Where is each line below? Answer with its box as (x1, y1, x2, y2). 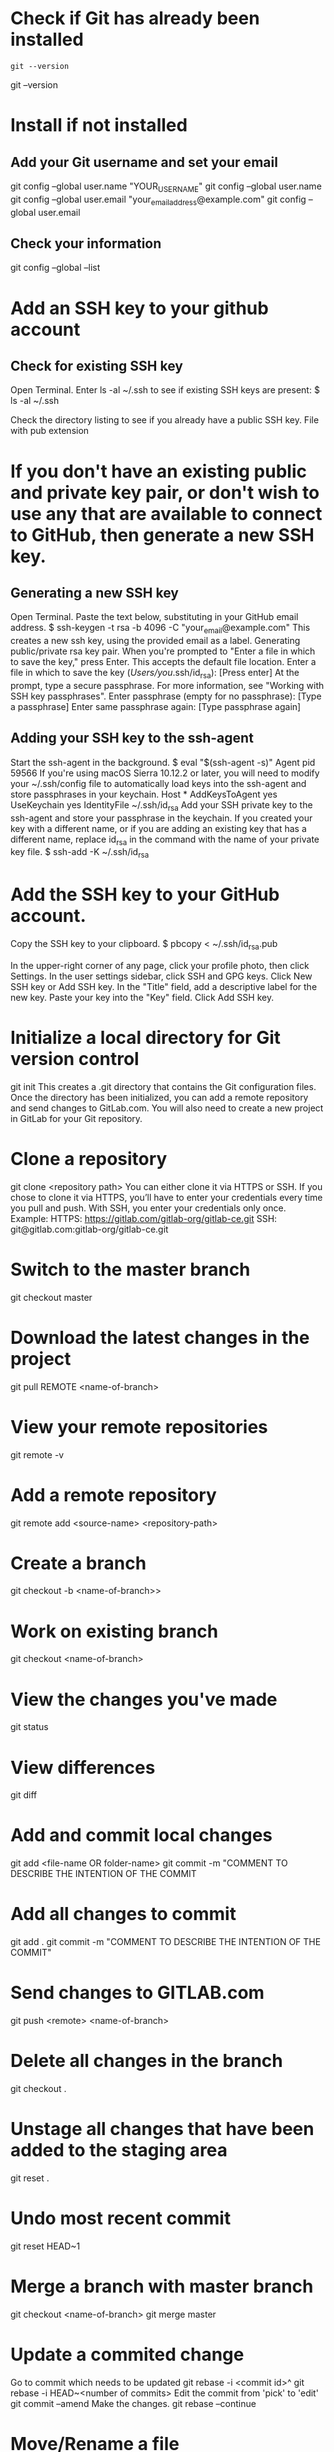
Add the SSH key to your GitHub (10, 883, 280, 906)
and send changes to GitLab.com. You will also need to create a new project (10, 1102, 324, 1114)
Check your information (10, 235, 162, 252)
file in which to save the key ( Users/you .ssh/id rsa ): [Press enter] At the (10, 667, 300, 681)
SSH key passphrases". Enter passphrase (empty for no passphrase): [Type (10, 690, 322, 702)
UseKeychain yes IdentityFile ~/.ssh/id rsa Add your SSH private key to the (10, 798, 313, 813)
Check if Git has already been (10, 7, 260, 30)
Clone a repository (10, 1148, 168, 1170)
